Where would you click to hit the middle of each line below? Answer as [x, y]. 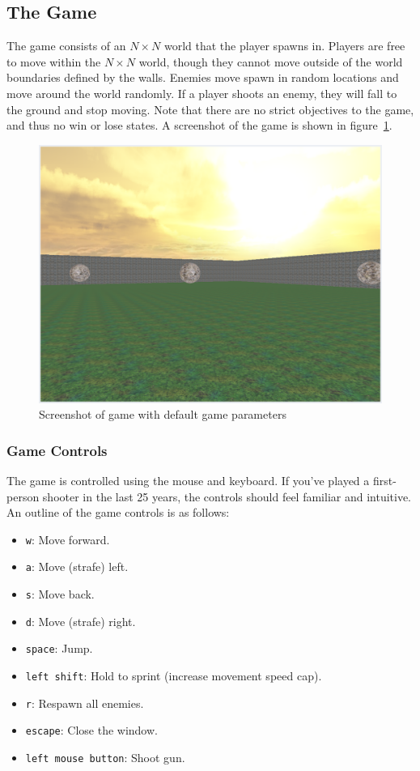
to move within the [54, 61]
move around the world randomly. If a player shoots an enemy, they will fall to [202, 93]
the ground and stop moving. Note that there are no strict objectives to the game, [210, 109]
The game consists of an [66, 46]
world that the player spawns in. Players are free [284, 46]
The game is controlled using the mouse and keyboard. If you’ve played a [188, 480]
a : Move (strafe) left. [77, 567]
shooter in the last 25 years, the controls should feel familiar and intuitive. [227, 496]
